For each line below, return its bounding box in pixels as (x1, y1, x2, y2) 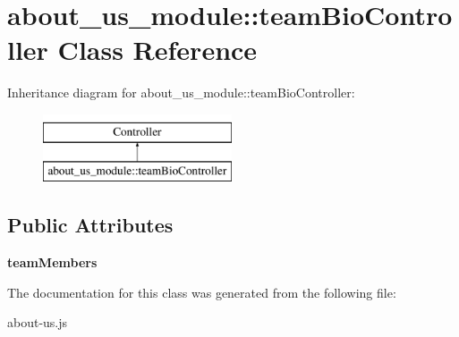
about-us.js (7, 313, 68, 332)
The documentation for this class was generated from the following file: (7, 282, 396, 301)
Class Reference (57, 31, 258, 68)
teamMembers (7, 253, 98, 272)
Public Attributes (7, 211, 174, 239)
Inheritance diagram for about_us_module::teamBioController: (7, 83, 355, 102)
